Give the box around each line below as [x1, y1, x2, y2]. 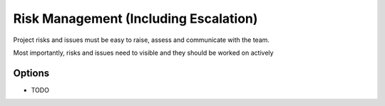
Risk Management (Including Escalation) [13, 11, 258, 26]
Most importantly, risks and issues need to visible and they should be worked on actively [13, 48, 274, 57]
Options [13, 67, 50, 79]
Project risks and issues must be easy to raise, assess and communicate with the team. [13, 36, 270, 44]
